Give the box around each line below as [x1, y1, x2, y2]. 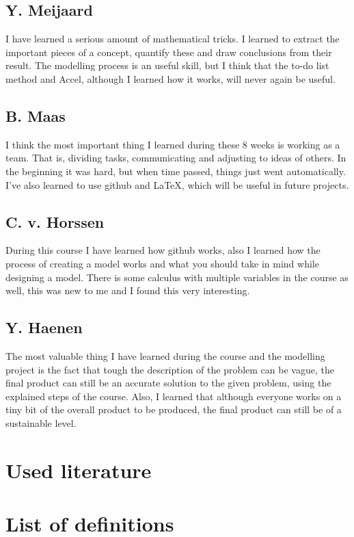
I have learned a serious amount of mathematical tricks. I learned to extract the [5, 31, 340, 46]
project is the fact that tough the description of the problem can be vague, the [5, 362, 334, 376]
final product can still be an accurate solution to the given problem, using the [5, 376, 331, 390]
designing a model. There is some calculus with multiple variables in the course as [5, 270, 349, 284]
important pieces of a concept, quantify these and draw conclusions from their [5, 44, 332, 59]
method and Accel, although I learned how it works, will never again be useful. [5, 71, 336, 86]
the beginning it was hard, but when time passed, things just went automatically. [5, 163, 346, 178]
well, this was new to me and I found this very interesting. [5, 283, 250, 298]
